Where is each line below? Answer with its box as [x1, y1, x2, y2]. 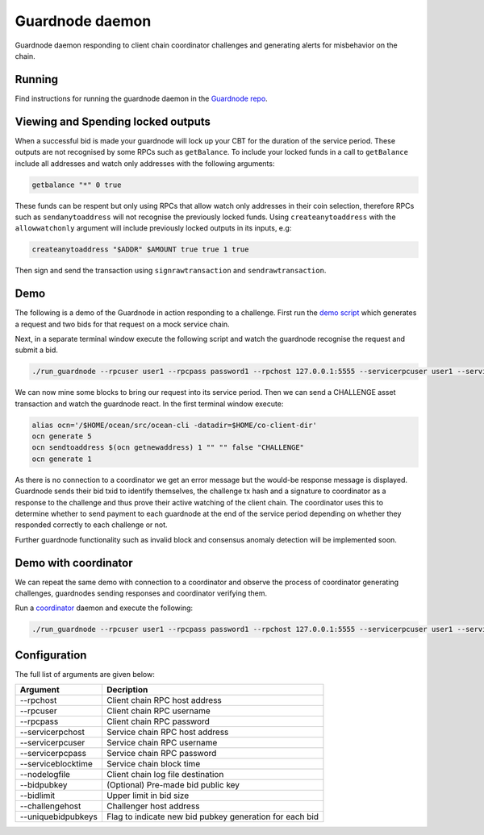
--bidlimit [19, 790, 56, 801]
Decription [106, 684, 148, 696]
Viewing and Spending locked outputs [15, 114, 211, 128]
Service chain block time [106, 758, 201, 770]
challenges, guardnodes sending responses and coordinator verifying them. [15, 588, 268, 598]
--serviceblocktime [19, 758, 93, 770]
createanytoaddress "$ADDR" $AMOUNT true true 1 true [31, 245, 249, 254]
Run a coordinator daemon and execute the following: [15, 603, 194, 613]
